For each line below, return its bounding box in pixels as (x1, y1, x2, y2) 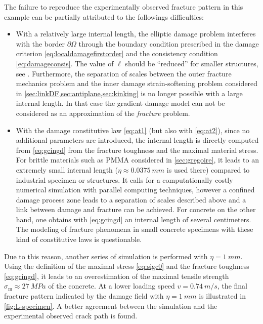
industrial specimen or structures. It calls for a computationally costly (16, 174, 233, 185)
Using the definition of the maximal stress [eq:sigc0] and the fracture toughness (4, 261, 249, 271)
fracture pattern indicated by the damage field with (4, 291, 164, 301)
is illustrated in (199, 291, 246, 301)
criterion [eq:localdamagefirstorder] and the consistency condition (16, 48, 218, 59)
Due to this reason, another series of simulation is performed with (4, 251, 208, 261)
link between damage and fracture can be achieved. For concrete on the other (16, 204, 256, 215)
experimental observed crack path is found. (4, 310, 138, 321)
